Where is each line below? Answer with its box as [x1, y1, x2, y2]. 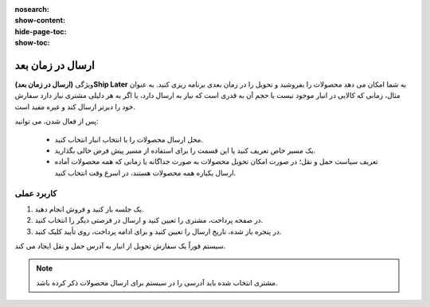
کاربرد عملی [14, 188, 57, 199]
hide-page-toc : [14, 26, 67, 36]
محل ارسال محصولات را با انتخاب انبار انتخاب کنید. [54, 134, 203, 144]
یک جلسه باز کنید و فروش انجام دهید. [34, 204, 144, 214]
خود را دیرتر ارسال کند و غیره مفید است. [14, 102, 135, 111]
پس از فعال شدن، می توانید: [14, 116, 99, 126]
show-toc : [14, 38, 50, 48]
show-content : [14, 16, 65, 25]
